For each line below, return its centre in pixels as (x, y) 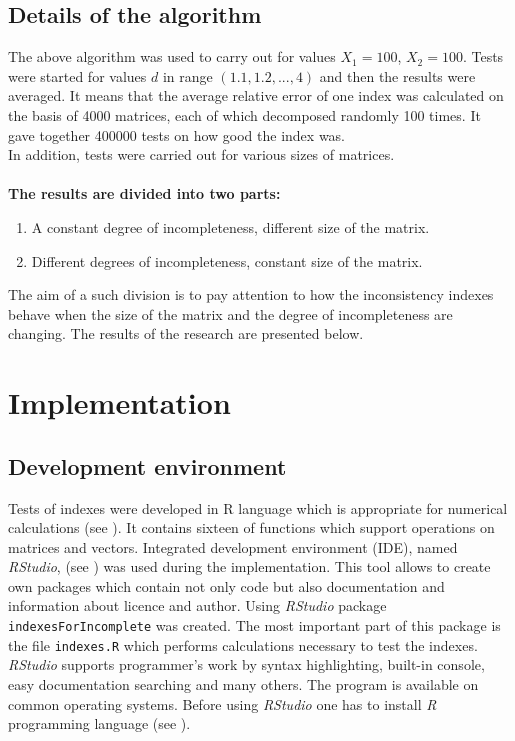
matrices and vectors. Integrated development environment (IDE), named (233, 546)
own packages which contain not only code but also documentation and (226, 585)
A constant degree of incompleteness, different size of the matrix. (230, 226)
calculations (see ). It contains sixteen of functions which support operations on (251, 527)
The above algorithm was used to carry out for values (172, 56)
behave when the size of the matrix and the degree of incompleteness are (230, 313)
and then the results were (397, 75)
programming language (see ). (99, 723)
